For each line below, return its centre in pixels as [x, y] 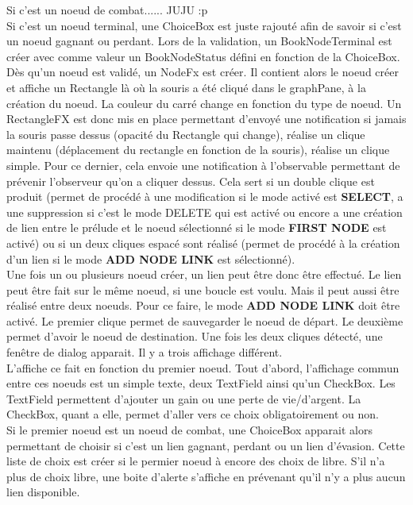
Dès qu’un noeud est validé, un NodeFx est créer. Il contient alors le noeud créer [203, 72]
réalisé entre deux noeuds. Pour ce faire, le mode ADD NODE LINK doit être [203, 305]
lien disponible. [43, 492]
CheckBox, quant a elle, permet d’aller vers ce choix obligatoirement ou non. [193, 414]
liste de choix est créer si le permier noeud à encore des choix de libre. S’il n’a [196, 461]
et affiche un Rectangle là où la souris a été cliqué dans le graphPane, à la [186, 87]
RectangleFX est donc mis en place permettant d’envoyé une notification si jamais [206, 119]
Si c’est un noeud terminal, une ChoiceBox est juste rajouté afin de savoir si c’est [204, 25]
